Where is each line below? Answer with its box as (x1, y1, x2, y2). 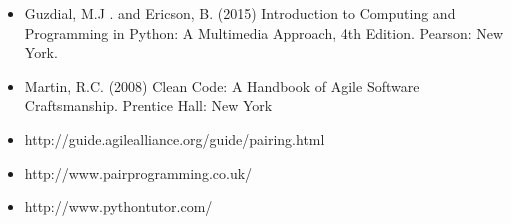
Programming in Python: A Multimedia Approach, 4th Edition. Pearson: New (24, 22, 504, 43)
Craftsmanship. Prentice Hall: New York (24, 95, 273, 116)
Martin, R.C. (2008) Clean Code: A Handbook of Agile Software (24, 75, 420, 96)
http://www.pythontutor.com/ (24, 196, 213, 217)
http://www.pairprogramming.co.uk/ (24, 162, 253, 183)
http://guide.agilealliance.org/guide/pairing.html (24, 128, 325, 149)
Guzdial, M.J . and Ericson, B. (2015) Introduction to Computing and (24, 3, 456, 23)
